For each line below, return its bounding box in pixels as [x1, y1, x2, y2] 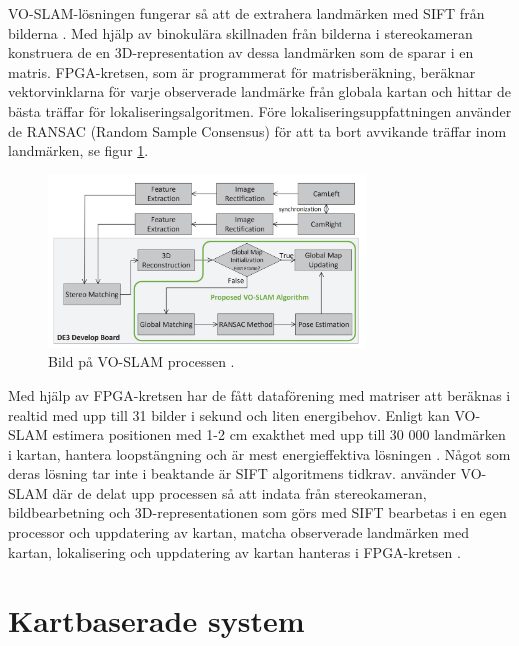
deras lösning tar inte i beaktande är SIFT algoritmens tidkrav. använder [8, 463, 456, 484]
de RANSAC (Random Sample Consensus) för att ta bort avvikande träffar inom [8, 120, 507, 141]
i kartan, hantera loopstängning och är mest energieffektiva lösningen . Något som [8, 443, 511, 464]
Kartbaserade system [8, 600, 305, 641]
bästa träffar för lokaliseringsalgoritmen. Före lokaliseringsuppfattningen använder [8, 100, 512, 121]
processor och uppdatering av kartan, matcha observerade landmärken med [8, 522, 469, 543]
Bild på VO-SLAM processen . [48, 351, 235, 372]
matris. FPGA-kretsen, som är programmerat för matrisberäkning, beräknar [8, 61, 476, 82]
